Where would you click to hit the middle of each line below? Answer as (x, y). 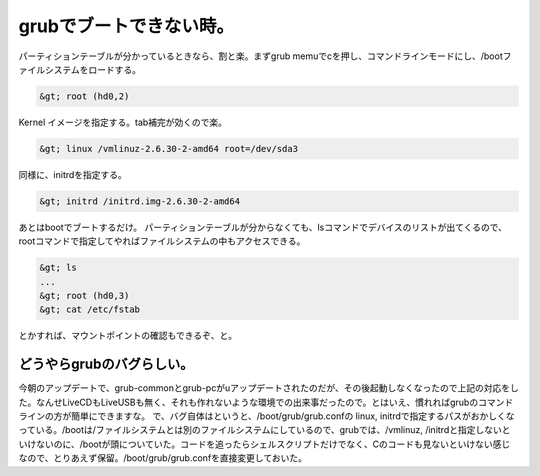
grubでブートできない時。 (126, 26)
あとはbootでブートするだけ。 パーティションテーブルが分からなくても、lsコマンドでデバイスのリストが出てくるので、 (263, 227)
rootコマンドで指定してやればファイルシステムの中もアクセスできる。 (162, 241)
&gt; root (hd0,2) (84, 96)
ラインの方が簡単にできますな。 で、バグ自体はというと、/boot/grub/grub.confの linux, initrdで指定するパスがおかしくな (266, 416)
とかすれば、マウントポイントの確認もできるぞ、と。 (128, 336)
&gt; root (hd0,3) (84, 295)
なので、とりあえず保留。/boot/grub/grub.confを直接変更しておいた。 (162, 458)
